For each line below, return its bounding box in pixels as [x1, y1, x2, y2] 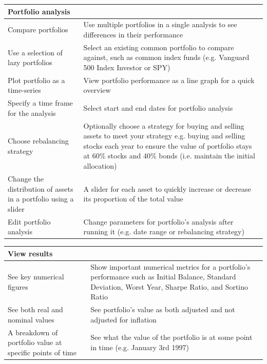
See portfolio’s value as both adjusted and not [90, 304, 235, 315]
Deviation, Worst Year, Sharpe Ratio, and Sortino [90, 281, 249, 292]
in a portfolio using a [8, 193, 74, 204]
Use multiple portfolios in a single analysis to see [83, 19, 237, 30]
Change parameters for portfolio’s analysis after [83, 216, 234, 227]
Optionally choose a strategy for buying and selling [83, 120, 244, 131]
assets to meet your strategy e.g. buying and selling [83, 130, 245, 141]
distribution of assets [8, 183, 73, 194]
